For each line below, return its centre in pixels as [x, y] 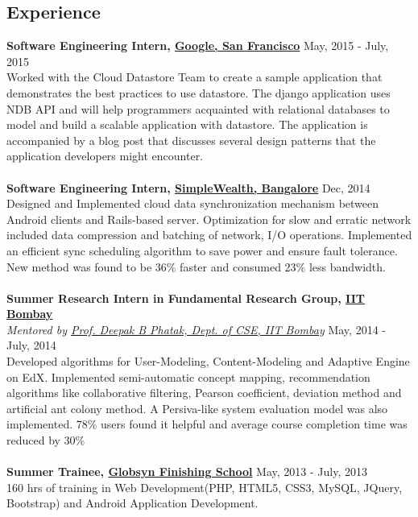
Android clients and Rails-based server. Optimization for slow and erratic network [209, 219]
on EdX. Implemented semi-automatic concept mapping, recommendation [188, 376]
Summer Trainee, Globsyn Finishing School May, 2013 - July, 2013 [187, 472]
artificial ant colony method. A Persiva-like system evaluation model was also [197, 408]
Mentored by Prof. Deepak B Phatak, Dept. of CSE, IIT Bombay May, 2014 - [196, 329]
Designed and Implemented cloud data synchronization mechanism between [193, 203]
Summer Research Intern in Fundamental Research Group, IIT [186, 298]
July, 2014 [31, 345]
